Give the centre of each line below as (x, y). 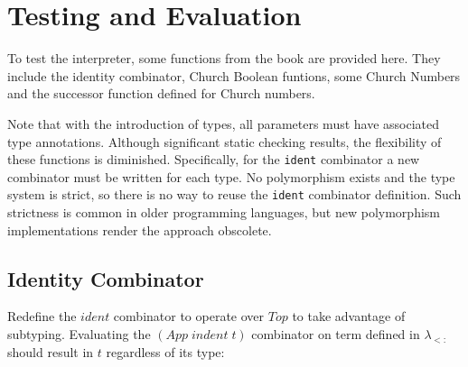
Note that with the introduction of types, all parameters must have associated (224, 123)
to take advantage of (349, 316)
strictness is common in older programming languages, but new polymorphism (224, 212)
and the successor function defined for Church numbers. (161, 93)
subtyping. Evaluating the (79, 333)
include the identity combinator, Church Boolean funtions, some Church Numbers (234, 75)
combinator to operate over (189, 316)
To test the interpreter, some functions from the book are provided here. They (224, 58)
